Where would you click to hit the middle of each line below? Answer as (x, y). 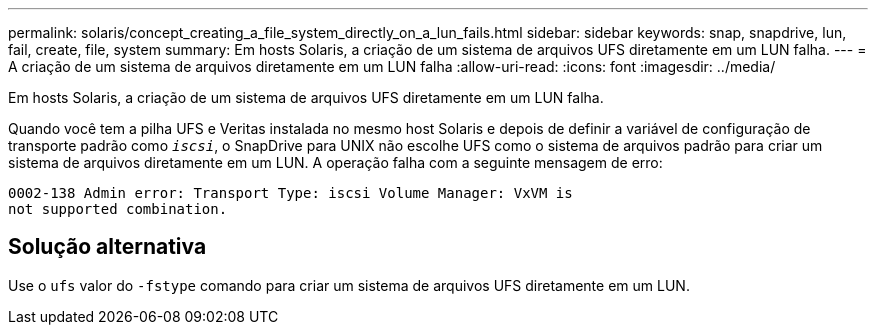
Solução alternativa (107, 247)
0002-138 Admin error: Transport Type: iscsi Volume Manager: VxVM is (290, 193)
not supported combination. (118, 209)
